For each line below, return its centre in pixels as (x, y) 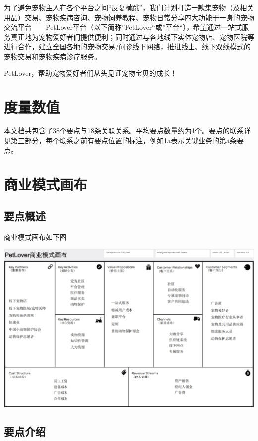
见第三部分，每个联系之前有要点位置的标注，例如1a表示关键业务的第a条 (120, 140)
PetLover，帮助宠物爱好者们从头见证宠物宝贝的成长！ (91, 73)
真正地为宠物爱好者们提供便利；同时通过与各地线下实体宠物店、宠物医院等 (132, 36)
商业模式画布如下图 (35, 236)
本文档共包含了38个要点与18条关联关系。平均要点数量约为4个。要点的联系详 (127, 131)
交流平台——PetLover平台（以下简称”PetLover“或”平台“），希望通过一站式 (123, 27)
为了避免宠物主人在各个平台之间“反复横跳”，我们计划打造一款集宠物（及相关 (129, 7)
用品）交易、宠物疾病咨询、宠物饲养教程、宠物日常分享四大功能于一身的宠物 (129, 17)
